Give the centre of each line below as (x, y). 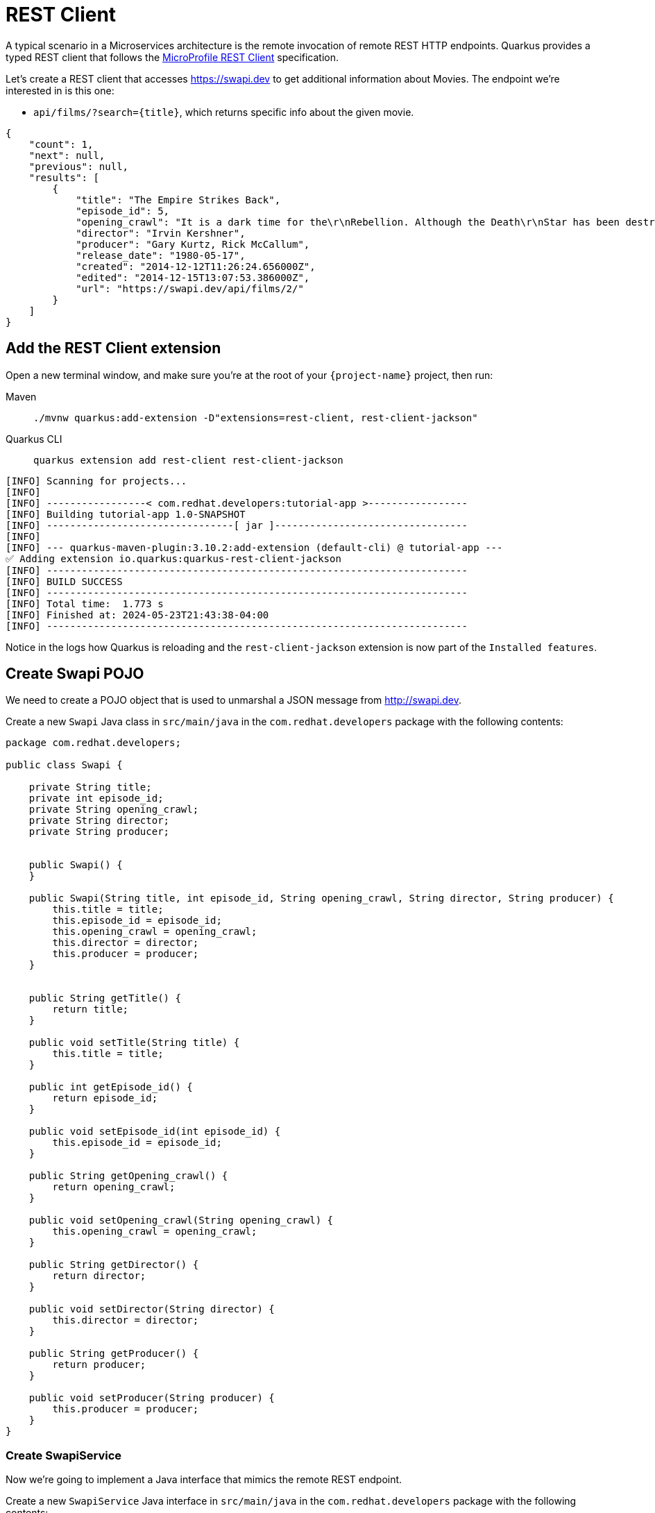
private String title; (90, 787)
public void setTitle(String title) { (134, 1043)
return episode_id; (105, 1098)
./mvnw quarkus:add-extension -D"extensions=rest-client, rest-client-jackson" (256, 417)
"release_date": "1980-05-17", (161, 255)
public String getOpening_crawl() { (128, 1176)
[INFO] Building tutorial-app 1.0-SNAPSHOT (126, 514)
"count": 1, (61, 144)
